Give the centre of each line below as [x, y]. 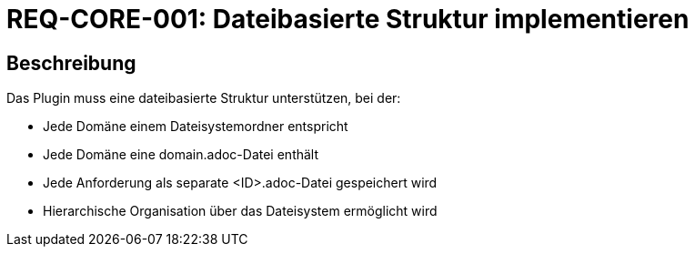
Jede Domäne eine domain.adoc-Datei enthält [181, 155]
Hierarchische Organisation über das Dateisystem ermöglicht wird [240, 211]
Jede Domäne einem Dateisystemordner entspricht [196, 127]
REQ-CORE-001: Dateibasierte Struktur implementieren [348, 19]
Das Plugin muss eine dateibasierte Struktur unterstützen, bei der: [204, 98]
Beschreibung [71, 63]
